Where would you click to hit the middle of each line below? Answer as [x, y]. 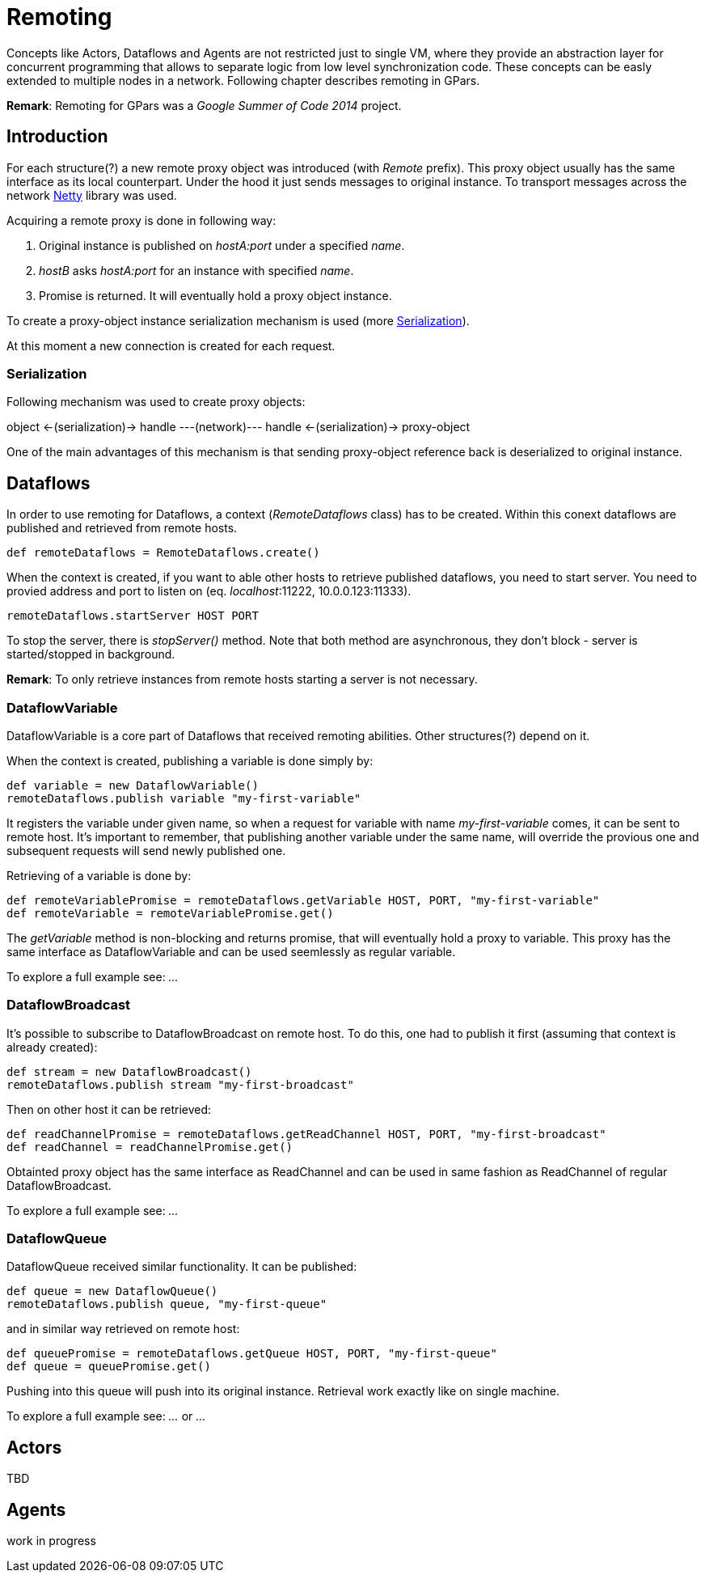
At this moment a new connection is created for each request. [171, 345]
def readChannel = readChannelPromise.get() [150, 1147]
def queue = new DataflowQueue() [112, 1291]
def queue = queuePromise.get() [109, 1367]
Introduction [57, 137]
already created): [52, 1047]
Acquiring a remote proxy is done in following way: [141, 220]
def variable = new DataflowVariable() [133, 785]
